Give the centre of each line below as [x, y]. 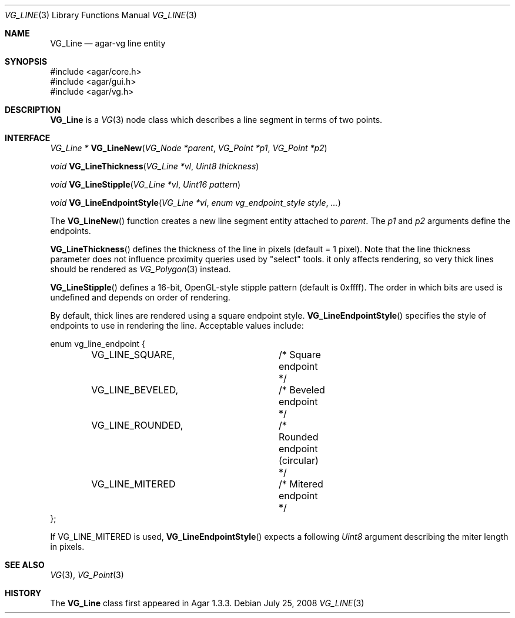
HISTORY [23, 593]
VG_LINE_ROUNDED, [137, 425]
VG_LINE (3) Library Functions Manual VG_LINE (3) [101, 15]
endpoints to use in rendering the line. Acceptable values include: [177, 325]
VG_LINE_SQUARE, [133, 355]
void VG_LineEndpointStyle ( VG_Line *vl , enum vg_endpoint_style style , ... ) [195, 203]
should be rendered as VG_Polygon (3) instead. [141, 269]
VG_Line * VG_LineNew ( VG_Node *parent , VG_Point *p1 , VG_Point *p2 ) [189, 148]
